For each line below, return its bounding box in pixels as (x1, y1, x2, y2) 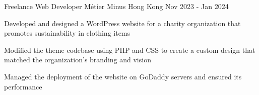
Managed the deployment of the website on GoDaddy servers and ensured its (4, 71, 242, 81)
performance (4, 81, 42, 91)
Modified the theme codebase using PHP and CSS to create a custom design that (4, 44, 255, 55)
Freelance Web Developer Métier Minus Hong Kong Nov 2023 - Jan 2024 (4, 1, 229, 11)
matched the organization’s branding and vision (4, 54, 151, 65)
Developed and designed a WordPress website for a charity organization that (4, 18, 241, 28)
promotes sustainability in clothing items (4, 28, 131, 38)
